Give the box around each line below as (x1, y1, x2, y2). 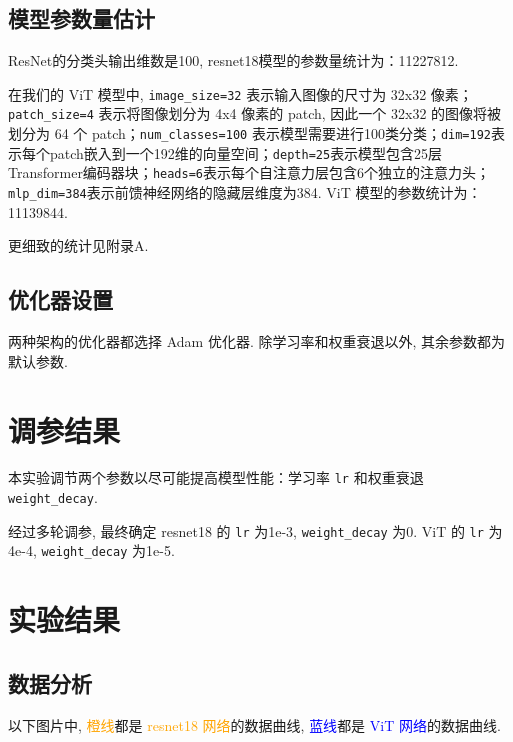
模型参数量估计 (8, 3, 155, 34)
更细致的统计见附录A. (8, 235, 149, 256)
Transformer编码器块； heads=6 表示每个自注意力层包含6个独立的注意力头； (8, 162, 490, 183)
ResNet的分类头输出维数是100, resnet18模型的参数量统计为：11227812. (8, 50, 459, 71)
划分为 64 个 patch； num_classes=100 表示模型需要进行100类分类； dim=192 (8, 123, 492, 144)
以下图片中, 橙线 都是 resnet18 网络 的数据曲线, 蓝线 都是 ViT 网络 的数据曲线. (8, 714, 501, 735)
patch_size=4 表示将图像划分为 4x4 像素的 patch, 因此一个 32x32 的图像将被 (8, 103, 502, 124)
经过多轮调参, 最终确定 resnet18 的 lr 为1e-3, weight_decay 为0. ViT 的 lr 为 (8, 520, 503, 541)
